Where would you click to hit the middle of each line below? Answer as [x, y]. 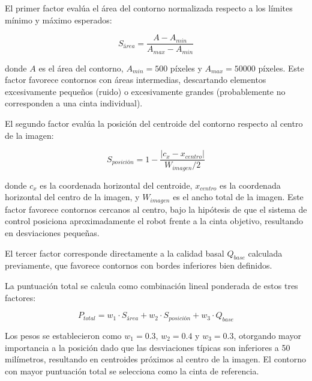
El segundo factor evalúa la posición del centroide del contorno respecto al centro [154, 123]
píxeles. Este [281, 68]
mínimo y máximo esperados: [58, 20]
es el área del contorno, [81, 68]
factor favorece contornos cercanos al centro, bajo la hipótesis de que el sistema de [156, 209]
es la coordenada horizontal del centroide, [116, 185]
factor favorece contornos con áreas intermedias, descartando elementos [136, 80]
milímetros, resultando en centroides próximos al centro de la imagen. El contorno [155, 359]
